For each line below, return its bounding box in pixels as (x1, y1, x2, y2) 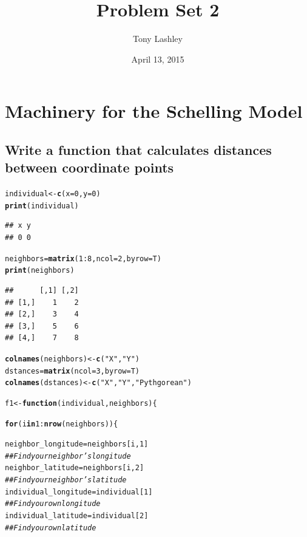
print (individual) (5, 201, 79, 210)
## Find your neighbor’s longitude (5, 451, 131, 460)
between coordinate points (5, 158, 174, 177)
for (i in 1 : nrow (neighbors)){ (5, 419, 118, 428)
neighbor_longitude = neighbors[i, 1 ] (5, 440, 149, 449)
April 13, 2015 (131, 52, 184, 65)
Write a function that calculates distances (5, 140, 272, 159)
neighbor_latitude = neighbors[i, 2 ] (5, 463, 144, 473)
